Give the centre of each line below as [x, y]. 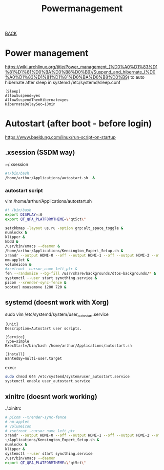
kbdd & [12, 242]
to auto [137, 77]
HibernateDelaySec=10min [30, 104]
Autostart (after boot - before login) [79, 124]
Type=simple [17, 341]
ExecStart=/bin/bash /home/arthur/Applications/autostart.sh [69, 346]
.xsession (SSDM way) [40, 153]
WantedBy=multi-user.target [34, 359]
